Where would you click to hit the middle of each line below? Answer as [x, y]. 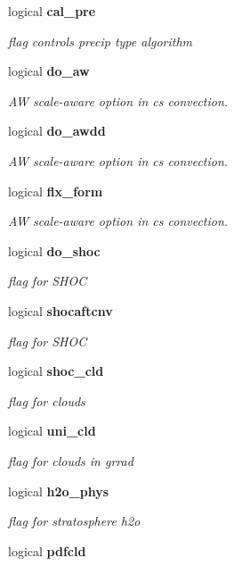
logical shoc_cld [56, 371]
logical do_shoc [54, 250]
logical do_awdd [57, 131]
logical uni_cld [52, 431]
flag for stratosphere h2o [74, 521]
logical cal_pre [52, 11]
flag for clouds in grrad [71, 460]
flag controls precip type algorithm [101, 41]
